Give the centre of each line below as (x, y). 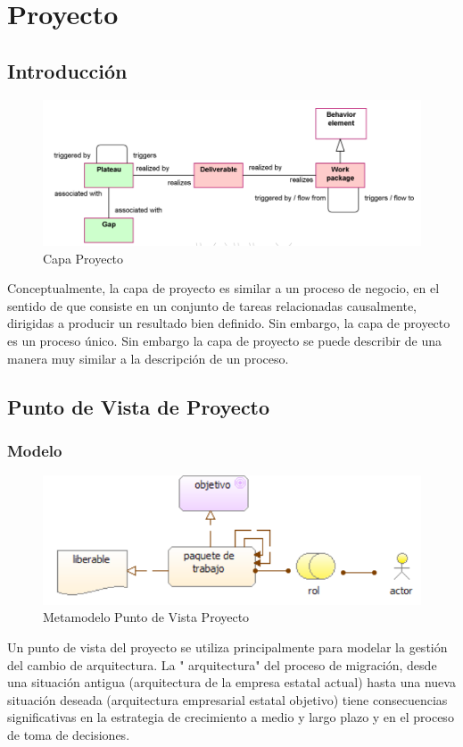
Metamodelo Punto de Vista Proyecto (146, 617)
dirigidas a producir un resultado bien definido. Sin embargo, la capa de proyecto (229, 323)
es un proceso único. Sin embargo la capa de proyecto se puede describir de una (224, 341)
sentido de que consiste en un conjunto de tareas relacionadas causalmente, (212, 305)
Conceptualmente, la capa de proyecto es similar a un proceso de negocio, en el (223, 288)
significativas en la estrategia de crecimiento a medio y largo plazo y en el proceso (231, 717)
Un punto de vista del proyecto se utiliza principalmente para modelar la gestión (227, 647)
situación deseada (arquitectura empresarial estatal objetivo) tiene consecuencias (227, 699)
